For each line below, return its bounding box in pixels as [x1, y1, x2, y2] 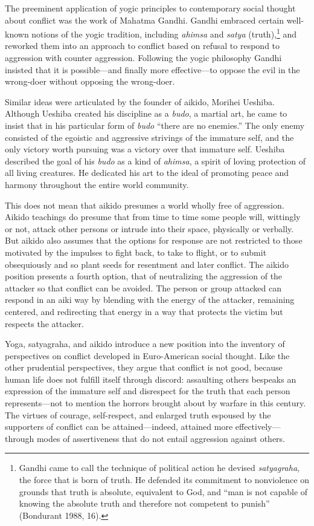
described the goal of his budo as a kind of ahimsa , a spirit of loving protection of [5, 154, 306, 167]
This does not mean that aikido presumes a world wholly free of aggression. [5, 198, 284, 211]
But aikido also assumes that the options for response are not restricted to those [5, 234, 303, 247]
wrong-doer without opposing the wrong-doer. [5, 75, 175, 88]
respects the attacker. [5, 317, 84, 330]
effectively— [235, 420, 281, 433]
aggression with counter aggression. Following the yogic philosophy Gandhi [5, 51, 282, 64]
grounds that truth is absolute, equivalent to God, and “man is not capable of [19, 485, 308, 498]
